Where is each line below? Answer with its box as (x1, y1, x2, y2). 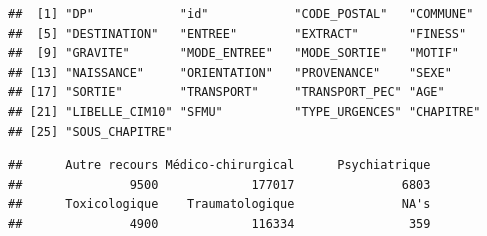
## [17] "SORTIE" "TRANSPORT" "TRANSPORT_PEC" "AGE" (8, 85, 445, 100)
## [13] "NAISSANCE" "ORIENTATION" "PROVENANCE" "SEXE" (8, 65, 452, 80)
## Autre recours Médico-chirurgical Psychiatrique (8, 158, 431, 173)
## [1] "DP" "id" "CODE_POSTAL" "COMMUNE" (8, 7, 474, 21)
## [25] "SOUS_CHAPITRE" (8, 124, 173, 139)
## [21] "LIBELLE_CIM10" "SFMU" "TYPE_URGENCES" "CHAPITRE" (8, 104, 481, 119)
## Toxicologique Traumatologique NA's (8, 197, 431, 212)
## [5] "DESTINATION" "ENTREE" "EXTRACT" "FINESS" (8, 26, 467, 41)
